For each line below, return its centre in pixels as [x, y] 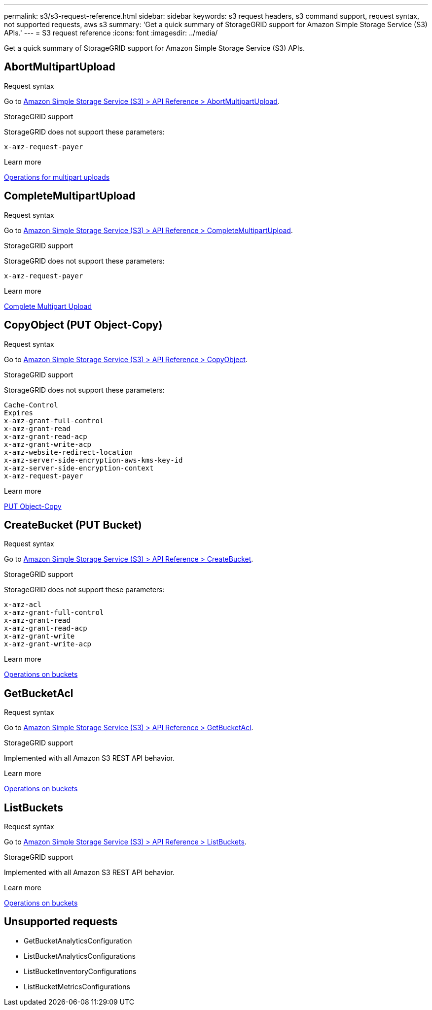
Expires [19, 413]
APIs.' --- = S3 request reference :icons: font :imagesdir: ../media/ [111, 33]
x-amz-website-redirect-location [69, 452]
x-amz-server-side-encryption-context [79, 468]
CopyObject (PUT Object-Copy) [83, 325]
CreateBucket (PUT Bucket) [73, 525]
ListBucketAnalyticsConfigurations [80, 956]
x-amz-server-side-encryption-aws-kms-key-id [93, 460]
